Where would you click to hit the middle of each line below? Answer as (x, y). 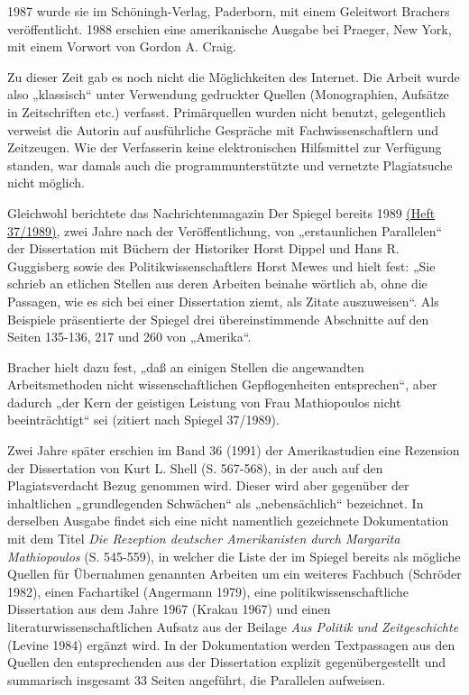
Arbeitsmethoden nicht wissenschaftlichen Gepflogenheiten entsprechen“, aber (222, 384)
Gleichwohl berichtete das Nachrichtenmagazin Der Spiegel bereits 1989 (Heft (221, 212)
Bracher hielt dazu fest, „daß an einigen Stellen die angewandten (186, 366)
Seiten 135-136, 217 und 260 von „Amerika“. (129, 337)
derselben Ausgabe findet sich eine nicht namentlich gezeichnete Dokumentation (228, 521)
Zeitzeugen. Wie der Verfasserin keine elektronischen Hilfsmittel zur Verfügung (225, 147)
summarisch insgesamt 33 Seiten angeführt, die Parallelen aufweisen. (197, 679)
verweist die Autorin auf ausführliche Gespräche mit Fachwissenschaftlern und (223, 129)
